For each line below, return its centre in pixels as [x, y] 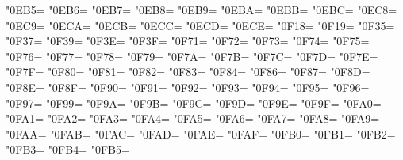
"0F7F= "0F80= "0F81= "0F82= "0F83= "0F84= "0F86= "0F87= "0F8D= [188, 72]
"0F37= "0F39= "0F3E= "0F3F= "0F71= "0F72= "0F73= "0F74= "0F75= [188, 41]
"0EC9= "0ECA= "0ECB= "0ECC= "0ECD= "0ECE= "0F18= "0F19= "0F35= [200, 25]
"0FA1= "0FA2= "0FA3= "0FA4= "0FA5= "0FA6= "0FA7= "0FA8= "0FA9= [193, 118]
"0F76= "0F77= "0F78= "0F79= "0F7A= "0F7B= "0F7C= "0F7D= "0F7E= [192, 56]
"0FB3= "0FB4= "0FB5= [68, 149]
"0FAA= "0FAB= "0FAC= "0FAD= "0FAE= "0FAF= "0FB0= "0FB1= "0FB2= [201, 133]
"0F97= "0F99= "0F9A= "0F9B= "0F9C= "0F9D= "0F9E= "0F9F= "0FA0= [194, 103]
